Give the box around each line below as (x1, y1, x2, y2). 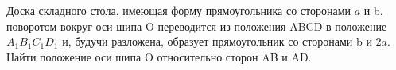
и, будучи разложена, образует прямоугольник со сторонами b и (62, 33, 372, 50)
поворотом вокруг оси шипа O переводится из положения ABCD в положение (6, 17, 387, 34)
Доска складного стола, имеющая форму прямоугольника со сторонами (6, 2, 351, 18)
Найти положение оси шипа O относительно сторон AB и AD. (6, 48, 312, 64)
